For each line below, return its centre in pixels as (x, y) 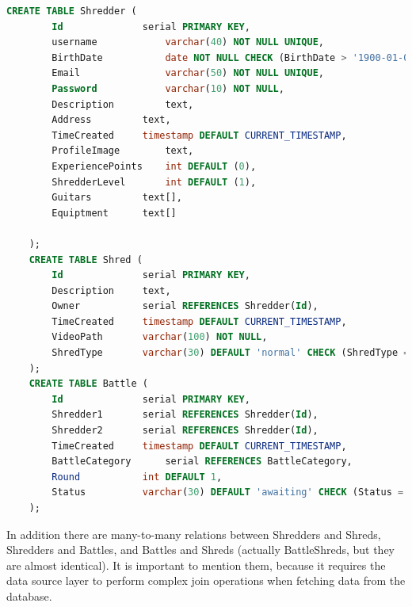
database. (29, 596)
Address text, (111, 120)
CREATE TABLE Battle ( (88, 384)
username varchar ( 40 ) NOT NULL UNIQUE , (188, 42)
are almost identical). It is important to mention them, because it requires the (196, 565)
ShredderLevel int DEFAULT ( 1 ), (154, 182)
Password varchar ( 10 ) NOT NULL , (168, 88)
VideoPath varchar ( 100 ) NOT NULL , (160, 337)
